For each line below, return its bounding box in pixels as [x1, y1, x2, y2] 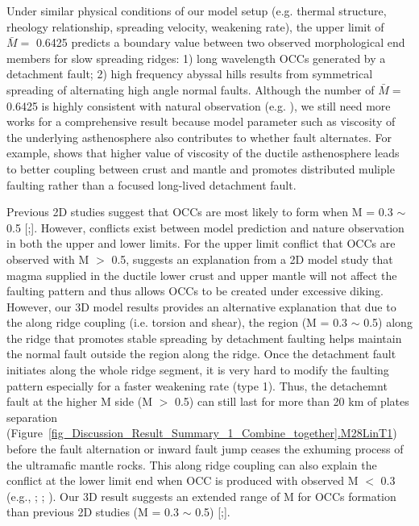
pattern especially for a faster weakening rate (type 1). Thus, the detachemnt [6, 377, 388, 394]
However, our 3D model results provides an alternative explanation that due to [6, 298, 396, 315]
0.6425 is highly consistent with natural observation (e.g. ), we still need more [6, 97, 391, 114]
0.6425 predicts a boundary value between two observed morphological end [35, 34, 405, 51]
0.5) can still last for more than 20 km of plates [174, 393, 409, 410]
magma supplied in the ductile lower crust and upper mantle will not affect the [6, 266, 397, 283]
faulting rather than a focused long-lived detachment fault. [6, 176, 297, 193]
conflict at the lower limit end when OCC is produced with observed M [6, 472, 359, 489]
